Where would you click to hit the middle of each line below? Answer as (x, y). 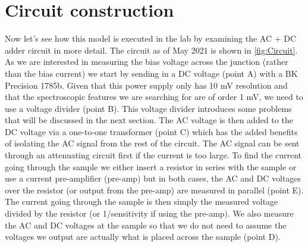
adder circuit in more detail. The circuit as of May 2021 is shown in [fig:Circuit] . (151, 50)
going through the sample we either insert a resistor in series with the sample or (151, 166)
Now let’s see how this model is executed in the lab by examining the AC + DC (151, 38)
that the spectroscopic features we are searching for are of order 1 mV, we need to (154, 97)
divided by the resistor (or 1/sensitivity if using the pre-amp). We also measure (149, 213)
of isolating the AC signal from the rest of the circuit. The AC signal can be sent (152, 143)
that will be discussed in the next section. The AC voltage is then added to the (149, 120)
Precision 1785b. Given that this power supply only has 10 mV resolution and (146, 85)
